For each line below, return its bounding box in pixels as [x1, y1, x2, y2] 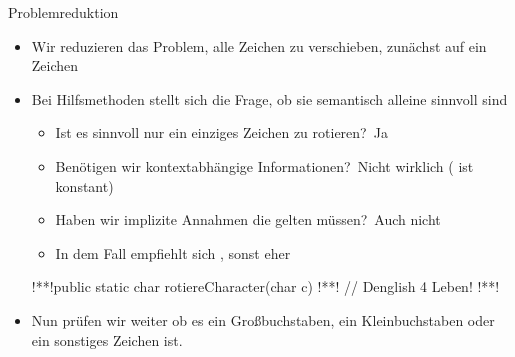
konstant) [55, 175, 114, 196]
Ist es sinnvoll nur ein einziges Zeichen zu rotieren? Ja [55, 122, 388, 143]
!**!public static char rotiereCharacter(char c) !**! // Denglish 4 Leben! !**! [31, 276, 500, 297]
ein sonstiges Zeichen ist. [31, 329, 183, 350]
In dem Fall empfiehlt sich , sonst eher [55, 242, 291, 263]
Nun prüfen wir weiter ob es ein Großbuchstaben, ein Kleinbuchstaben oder [31, 309, 495, 330]
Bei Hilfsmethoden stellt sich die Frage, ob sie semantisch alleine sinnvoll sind [31, 88, 508, 109]
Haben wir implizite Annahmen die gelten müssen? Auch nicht [55, 209, 441, 230]
